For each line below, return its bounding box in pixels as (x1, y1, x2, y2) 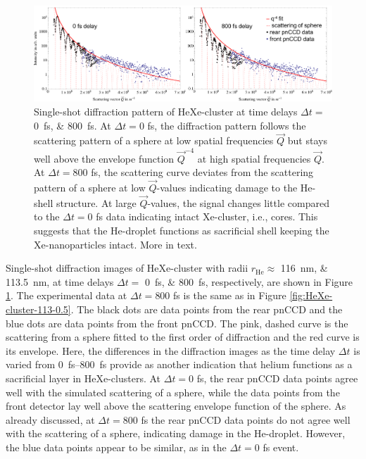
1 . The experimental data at (6, 288, 127, 303)
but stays (287, 133, 327, 148)
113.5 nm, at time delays (6, 274, 114, 289)
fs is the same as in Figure (173, 288, 286, 303)
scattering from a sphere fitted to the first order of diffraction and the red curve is (6, 329, 360, 344)
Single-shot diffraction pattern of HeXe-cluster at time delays (34, 103, 298, 118)
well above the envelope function (34, 151, 175, 165)
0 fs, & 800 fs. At (34, 118, 111, 132)
